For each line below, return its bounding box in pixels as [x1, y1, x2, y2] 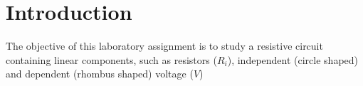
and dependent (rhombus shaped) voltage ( [6, 66, 194, 81]
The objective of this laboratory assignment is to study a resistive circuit [6, 38, 323, 53]
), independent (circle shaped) [227, 52, 359, 67]
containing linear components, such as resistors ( [6, 52, 217, 67]
